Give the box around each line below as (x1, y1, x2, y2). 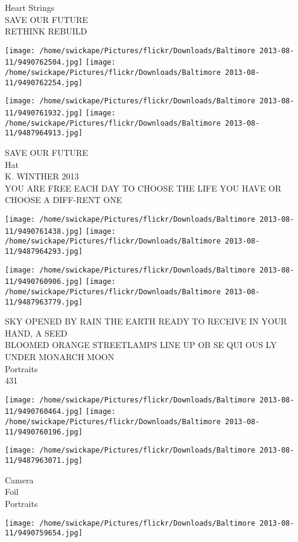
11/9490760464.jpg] (5, 407, 83, 416)
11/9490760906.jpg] (5, 277, 83, 286)
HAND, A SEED (5, 326, 68, 339)
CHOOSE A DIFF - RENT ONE (5, 193, 122, 206)
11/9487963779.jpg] (5, 297, 83, 306)
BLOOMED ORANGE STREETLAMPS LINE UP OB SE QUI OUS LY (5, 338, 277, 351)
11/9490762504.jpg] (5, 58, 83, 67)
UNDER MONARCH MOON (5, 350, 115, 363)
